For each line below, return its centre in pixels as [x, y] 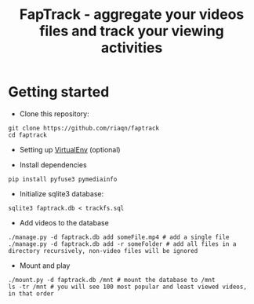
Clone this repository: [54, 114]
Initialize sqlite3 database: [62, 193]
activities [132, 48]
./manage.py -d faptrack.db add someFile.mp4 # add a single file [119, 237]
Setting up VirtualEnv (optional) [70, 149]
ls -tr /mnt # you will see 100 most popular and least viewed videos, [127, 287]
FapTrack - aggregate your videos [132, 15]
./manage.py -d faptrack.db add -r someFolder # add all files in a [122, 244]
